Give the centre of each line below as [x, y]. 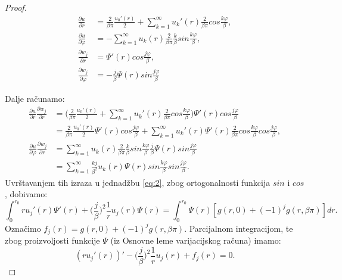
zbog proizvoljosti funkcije [52, 240]
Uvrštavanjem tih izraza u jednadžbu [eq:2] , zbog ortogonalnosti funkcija [138, 182]
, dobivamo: [26, 194]
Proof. [16, 7]
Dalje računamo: [35, 98]
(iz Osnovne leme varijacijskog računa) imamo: [196, 240]
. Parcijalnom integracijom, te [239, 228]
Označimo [23, 228]
